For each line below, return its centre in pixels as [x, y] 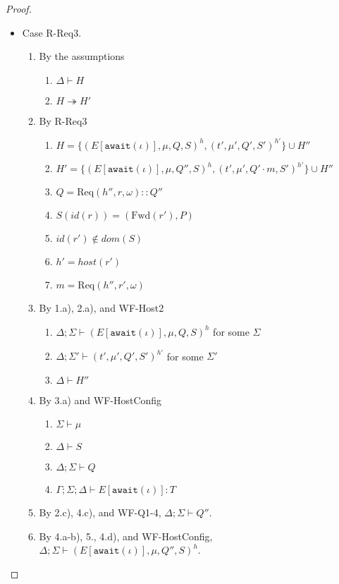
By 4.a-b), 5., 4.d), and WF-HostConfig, [126, 536]
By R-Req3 [63, 120]
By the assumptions [82, 56]
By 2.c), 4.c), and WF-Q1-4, [100, 512]
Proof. [19, 8]
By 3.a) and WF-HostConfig [100, 400]
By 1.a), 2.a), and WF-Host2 [101, 308]
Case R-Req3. [52, 32]
